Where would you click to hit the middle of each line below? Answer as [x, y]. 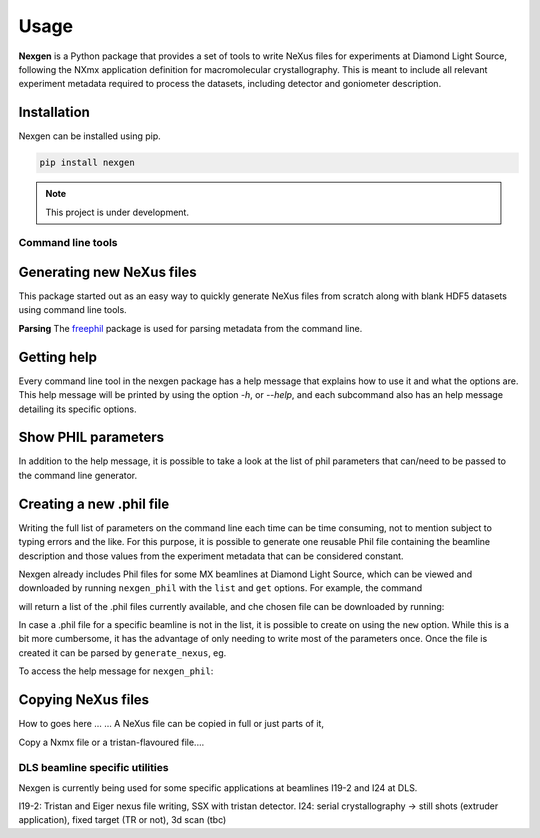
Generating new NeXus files [107, 271]
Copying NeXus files [84, 700]
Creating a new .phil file [94, 503]
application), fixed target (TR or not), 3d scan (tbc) [122, 820]
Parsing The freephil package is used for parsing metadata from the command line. [190, 328]
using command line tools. [72, 310]
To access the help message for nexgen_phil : [116, 671]
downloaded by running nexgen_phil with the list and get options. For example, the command [220, 588]
